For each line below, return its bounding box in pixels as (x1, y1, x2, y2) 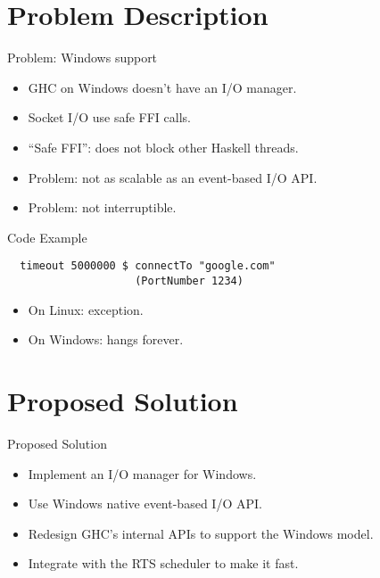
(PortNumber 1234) (135, 274, 244, 287)
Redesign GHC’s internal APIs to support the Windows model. (28, 524, 374, 542)
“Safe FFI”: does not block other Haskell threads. (28, 137, 299, 156)
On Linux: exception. (28, 300, 144, 318)
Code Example (7, 227, 87, 246)
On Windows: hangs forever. (28, 330, 184, 349)
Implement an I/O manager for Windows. (28, 464, 257, 483)
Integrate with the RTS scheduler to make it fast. (28, 554, 299, 573)
